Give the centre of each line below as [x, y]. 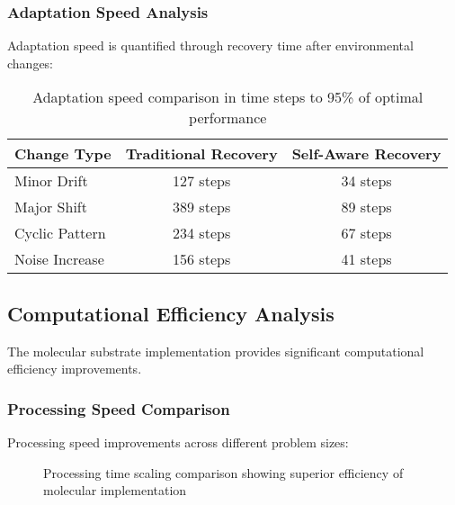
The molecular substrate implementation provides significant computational [216, 351]
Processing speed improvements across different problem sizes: [178, 442]
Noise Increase [59, 259]
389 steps [202, 207]
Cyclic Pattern [60, 233]
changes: [31, 63]
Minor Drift [51, 181]
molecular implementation [115, 490]
